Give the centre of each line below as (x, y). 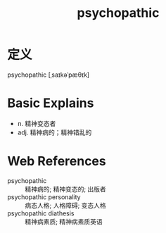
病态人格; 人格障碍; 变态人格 (66, 205)
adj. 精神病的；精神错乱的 (55, 132)
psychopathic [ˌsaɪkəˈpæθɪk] (49, 75)
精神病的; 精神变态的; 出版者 (66, 189)
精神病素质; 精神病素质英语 (64, 221)
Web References (57, 162)
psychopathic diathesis (41, 213)
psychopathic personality (44, 197)
